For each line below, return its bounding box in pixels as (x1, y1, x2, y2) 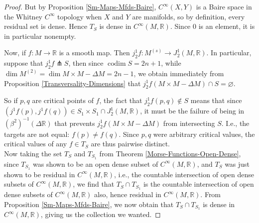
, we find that (73, 179, 115, 189)
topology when (57, 11, 102, 21)
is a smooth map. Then (59, 47, 130, 58)
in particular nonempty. (4, 30, 76, 41)
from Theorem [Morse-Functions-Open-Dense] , (99, 148, 241, 158)
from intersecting (163, 117, 215, 128)
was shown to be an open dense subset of (32, 158, 158, 169)
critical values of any (4, 138, 67, 149)
